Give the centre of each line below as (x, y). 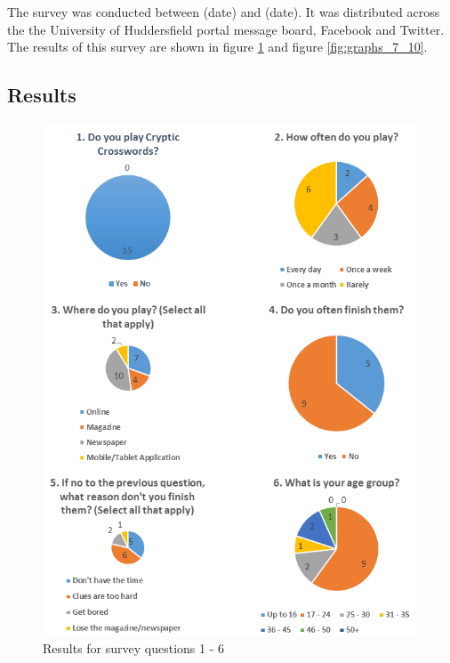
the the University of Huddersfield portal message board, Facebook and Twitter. (226, 29)
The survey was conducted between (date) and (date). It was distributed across (224, 12)
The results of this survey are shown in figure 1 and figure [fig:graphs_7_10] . (217, 47)
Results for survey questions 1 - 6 (134, 647)
